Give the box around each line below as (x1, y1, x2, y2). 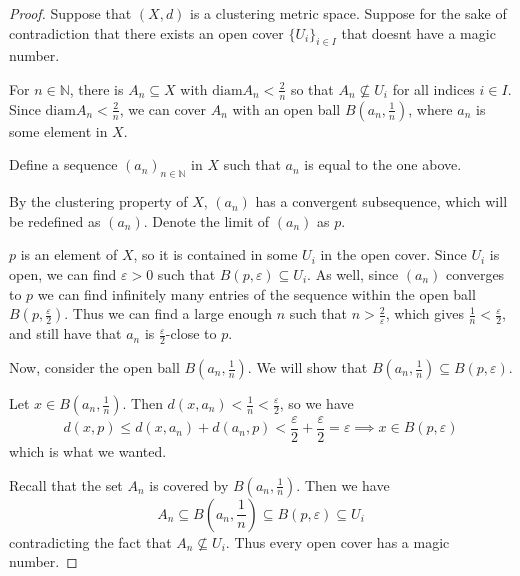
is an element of (20, 244, 118, 265)
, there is (69, 78, 124, 99)
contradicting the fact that (9, 531, 172, 552)
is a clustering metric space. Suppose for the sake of (190, 3, 507, 23)
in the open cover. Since (320, 244, 467, 265)
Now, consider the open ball (9, 357, 180, 377)
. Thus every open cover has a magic (225, 531, 450, 552)
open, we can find (9, 263, 117, 284)
